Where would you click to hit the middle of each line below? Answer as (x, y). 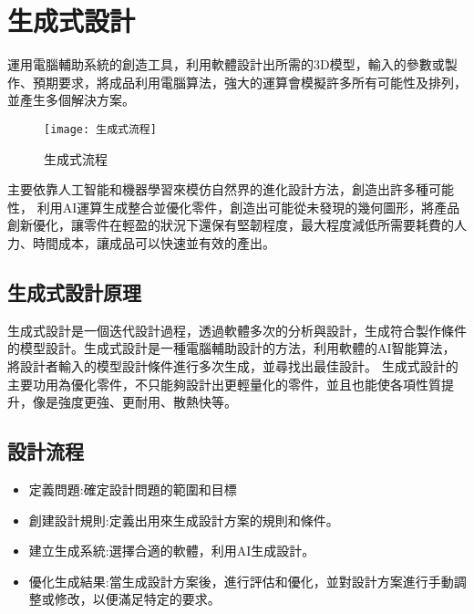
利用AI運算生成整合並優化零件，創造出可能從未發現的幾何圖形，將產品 (248, 207)
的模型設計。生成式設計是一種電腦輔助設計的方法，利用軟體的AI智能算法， (232, 348)
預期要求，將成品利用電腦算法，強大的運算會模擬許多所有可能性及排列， (249, 82)
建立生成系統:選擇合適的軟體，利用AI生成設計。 (172, 551)
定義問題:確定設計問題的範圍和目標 (133, 489)
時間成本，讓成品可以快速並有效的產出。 (154, 242)
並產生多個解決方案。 (71, 100)
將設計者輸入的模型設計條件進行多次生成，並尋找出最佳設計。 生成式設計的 (233, 365)
